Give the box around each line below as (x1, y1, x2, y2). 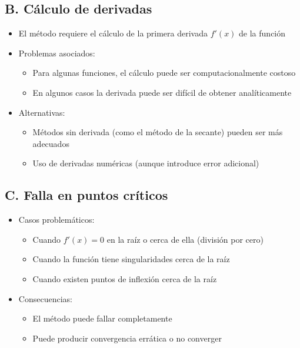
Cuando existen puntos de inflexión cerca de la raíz (32, 272, 217, 285)
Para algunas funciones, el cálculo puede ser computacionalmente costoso (32, 66, 296, 79)
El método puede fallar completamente (32, 312, 172, 324)
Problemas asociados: (18, 46, 95, 59)
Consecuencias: (18, 292, 72, 304)
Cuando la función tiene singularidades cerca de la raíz (32, 253, 230, 265)
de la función (239, 27, 286, 39)
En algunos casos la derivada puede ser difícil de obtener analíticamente (32, 86, 292, 98)
